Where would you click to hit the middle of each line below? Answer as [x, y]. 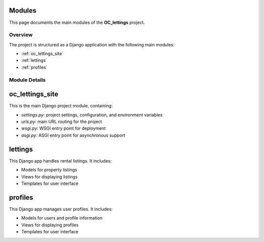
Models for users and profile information [62, 218]
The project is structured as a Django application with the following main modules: [92, 44]
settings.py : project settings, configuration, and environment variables [92, 115]
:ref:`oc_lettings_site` [42, 54]
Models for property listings [49, 170]
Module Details [27, 80]
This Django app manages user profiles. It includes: [61, 209]
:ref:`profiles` [34, 67]
